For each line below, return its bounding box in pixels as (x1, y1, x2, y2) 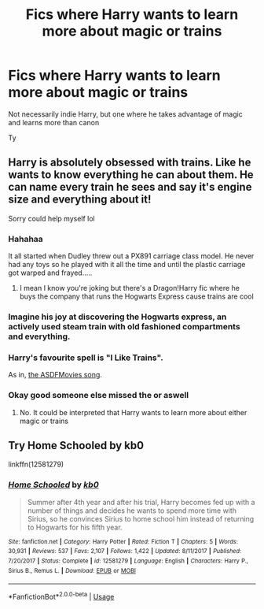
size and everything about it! (8, 193, 152, 206)
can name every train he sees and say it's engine (8, 180, 252, 194)
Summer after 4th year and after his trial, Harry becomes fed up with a (27, 497, 255, 507)
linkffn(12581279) (8, 459, 64, 470)
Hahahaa (8, 233, 43, 244)
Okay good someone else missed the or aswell (8, 390, 189, 401)
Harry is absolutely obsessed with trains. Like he (8, 156, 251, 169)
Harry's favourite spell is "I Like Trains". (8, 352, 163, 363)
